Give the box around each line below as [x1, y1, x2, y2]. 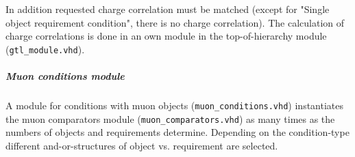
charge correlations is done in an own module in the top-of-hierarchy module [5, 29, 327, 43]
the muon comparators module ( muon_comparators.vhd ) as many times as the [5, 111, 335, 126]
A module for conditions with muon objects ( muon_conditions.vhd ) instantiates [5, 98, 344, 112]
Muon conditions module [5, 69, 125, 83]
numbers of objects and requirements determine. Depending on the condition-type [5, 125, 350, 139]
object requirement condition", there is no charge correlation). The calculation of [5, 15, 345, 29]
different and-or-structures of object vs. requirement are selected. [5, 138, 278, 152]
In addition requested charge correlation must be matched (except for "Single [5, 2, 330, 16]
